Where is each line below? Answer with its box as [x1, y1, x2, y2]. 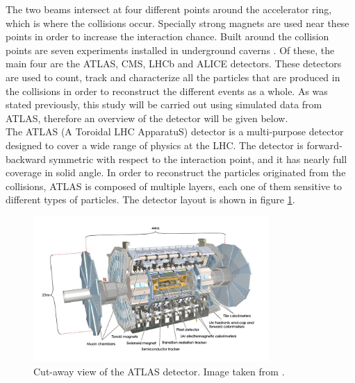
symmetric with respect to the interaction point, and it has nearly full [49, 151, 347, 166]
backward [6, 151, 46, 166]
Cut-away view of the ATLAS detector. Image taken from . [33, 364, 285, 378]
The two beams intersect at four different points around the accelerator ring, [6, 2, 332, 16]
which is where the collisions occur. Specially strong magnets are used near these [6, 15, 349, 30]
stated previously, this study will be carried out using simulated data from [6, 97, 322, 112]
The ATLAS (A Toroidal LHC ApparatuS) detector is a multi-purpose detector [6, 124, 344, 139]
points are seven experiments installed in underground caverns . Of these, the [6, 42, 335, 57]
